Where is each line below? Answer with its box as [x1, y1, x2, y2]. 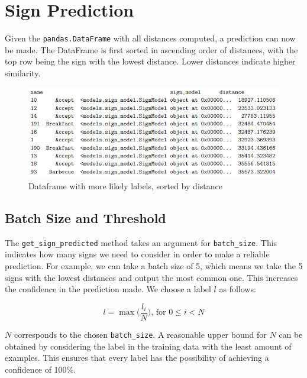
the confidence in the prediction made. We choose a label [5, 283, 211, 295]
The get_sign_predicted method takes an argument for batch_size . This [5, 236, 277, 248]
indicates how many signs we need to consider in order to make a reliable [5, 248, 270, 260]
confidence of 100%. [5, 363, 76, 375]
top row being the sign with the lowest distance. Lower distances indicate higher [5, 55, 296, 67]
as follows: [219, 283, 256, 295]
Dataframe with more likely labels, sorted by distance [28, 180, 222, 192]
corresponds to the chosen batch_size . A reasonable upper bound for [14, 328, 267, 340]
